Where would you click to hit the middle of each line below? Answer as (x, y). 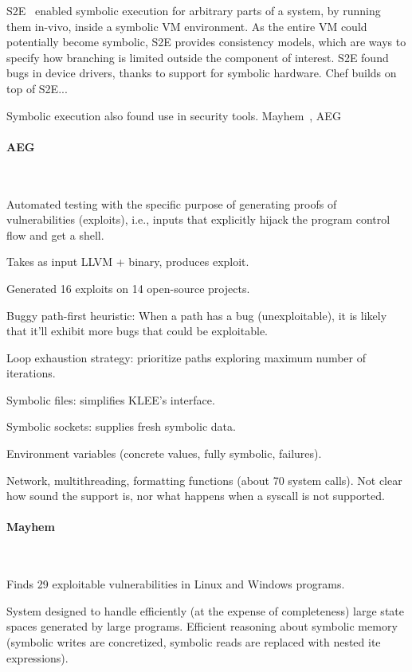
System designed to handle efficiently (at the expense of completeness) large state (205, 610)
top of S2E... (37, 88)
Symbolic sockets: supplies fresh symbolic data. (121, 426)
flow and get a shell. (55, 234)
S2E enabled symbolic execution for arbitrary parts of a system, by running (194, 10)
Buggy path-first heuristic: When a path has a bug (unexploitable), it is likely (197, 315)
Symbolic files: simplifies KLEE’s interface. (111, 399)
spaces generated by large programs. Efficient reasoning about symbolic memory (202, 626)
